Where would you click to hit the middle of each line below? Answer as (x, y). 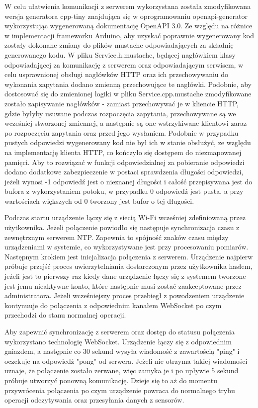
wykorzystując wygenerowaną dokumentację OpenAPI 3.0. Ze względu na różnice (129, 26)
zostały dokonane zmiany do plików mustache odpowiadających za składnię (119, 45)
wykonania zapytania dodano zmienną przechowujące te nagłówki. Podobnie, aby (128, 84)
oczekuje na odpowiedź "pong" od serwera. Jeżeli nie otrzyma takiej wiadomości (126, 361)
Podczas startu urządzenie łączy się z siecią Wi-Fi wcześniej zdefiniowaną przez (125, 217)
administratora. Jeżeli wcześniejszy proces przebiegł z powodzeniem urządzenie (125, 295)
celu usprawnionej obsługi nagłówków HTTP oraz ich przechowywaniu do (117, 74)
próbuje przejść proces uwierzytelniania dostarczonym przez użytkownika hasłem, (129, 266)
